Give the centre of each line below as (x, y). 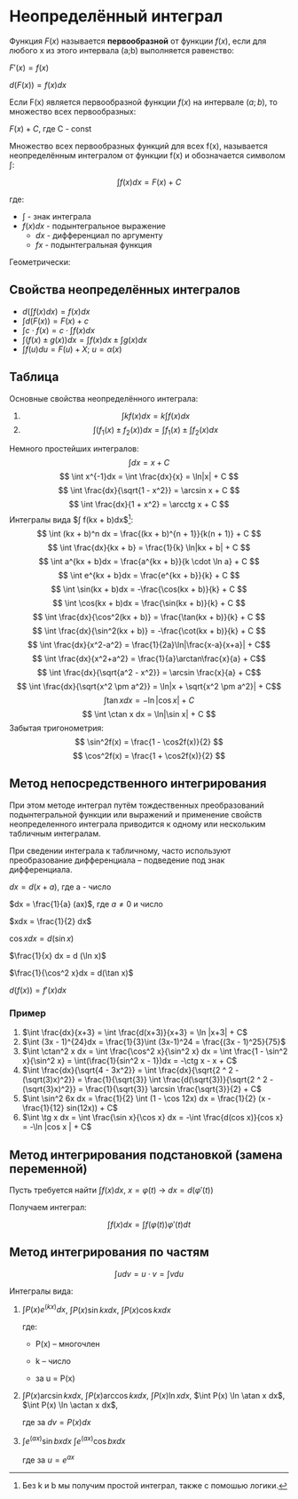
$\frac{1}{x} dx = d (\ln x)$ (58, 955)
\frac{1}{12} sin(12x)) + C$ (70, 1108)
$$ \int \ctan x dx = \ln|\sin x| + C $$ (149, 714)
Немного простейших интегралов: (74, 449)
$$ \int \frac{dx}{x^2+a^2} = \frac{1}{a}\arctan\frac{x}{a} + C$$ (149, 658)
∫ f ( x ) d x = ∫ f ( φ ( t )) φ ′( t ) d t (149, 1224)
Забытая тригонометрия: (57, 728)
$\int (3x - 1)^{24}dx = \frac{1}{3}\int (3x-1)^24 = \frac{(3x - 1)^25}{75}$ (154, 1042)
